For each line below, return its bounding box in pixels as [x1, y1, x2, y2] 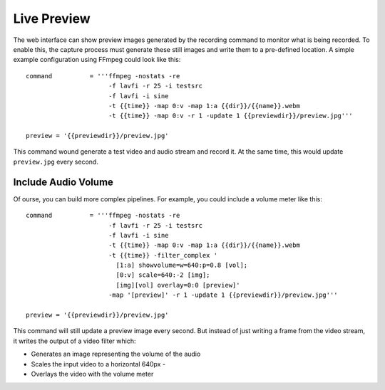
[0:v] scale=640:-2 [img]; [115, 271, 210, 279]
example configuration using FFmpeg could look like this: [13, 56, 181, 64]
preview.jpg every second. [13, 157, 99, 166]
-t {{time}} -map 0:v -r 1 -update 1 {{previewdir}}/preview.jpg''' [108, 112, 353, 120]
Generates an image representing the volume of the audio [31, 349, 201, 359]
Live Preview [13, 11, 91, 26]
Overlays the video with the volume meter [31, 370, 154, 378]
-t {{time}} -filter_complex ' [108, 251, 217, 259]
